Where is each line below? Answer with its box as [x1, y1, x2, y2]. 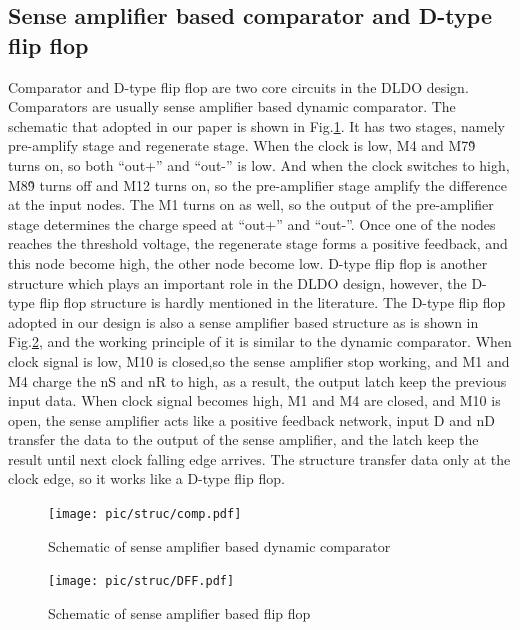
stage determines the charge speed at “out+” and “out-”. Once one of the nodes [8, 213, 496, 234]
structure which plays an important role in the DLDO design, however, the [8, 272, 467, 293]
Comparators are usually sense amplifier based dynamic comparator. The [8, 96, 456, 117]
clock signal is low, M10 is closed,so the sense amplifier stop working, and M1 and [8, 350, 510, 371]
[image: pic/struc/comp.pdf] [48, 507, 242, 522]
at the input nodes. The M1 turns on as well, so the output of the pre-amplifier [8, 194, 494, 215]
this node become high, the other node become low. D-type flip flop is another [8, 252, 488, 273]
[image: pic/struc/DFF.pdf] [48, 574, 235, 589]
